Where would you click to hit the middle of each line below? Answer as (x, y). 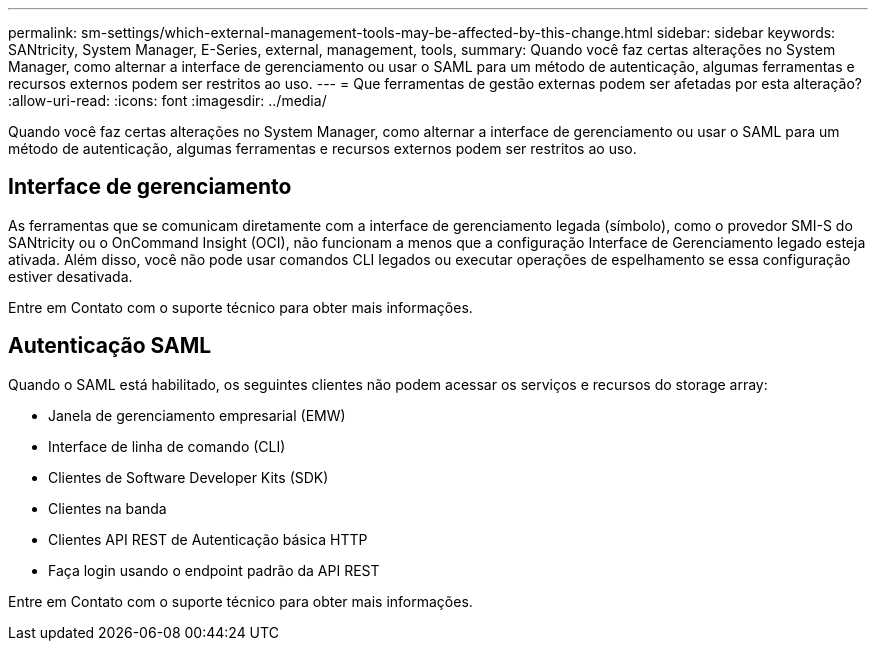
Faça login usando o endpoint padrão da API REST (214, 570)
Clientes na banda (107, 508)
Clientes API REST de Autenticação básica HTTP (208, 539)
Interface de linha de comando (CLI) (167, 446)
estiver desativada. (70, 276)
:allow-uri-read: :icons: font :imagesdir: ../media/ (167, 100)
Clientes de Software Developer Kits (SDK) (188, 477)
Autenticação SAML (110, 346)
